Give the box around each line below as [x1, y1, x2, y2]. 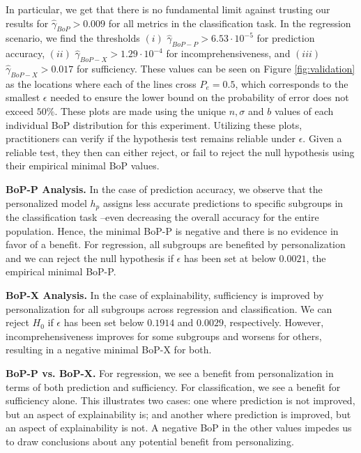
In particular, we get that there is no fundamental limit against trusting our [6, 2, 330, 16]
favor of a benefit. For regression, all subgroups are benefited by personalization [6, 237, 346, 252]
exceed [6, 103, 34, 118]
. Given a [302, 131, 342, 146]
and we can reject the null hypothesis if [6, 250, 174, 265]
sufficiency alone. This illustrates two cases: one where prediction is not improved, [6, 393, 355, 408]
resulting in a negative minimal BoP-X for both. [6, 342, 212, 357]
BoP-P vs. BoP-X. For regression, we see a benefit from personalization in [6, 365, 334, 380]
